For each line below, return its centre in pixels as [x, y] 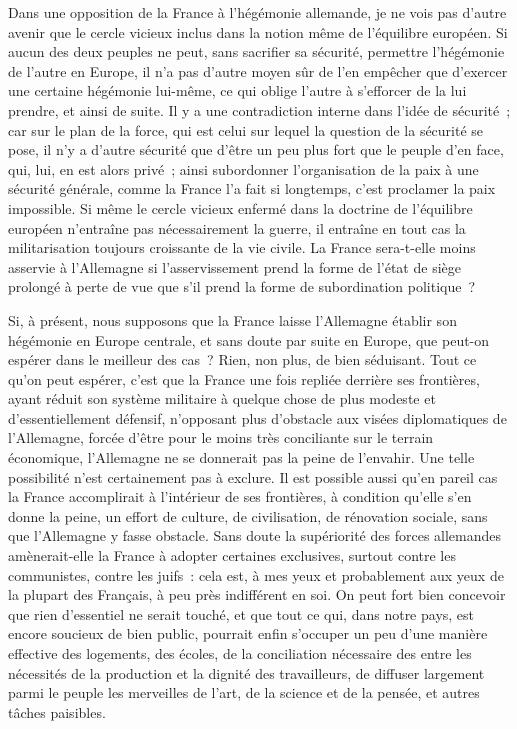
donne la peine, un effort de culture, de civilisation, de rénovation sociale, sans [248, 515]
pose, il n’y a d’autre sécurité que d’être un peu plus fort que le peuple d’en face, [256, 149]
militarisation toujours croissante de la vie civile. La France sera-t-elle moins [242, 247]
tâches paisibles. [57, 711]
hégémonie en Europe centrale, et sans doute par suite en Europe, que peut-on [249, 339]
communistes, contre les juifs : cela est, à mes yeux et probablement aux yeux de [256, 574]
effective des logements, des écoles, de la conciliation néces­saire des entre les [240, 653]
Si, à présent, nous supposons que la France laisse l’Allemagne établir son [232, 319]
